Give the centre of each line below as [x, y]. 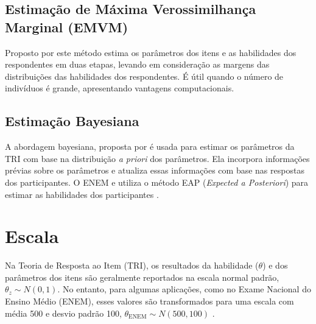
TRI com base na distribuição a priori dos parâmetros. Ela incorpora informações [157, 158]
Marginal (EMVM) [67, 26]
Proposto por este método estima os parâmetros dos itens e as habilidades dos [151, 52]
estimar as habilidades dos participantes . [82, 194]
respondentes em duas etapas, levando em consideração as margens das [137, 64]
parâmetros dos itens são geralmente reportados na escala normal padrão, [142, 277]
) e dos [275, 265]
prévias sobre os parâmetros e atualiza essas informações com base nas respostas [155, 170]
